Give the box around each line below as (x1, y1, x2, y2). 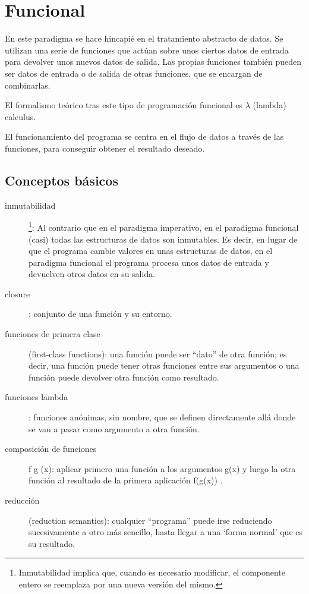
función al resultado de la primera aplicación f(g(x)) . (29, 474, 223, 486)
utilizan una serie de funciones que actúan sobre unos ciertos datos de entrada (5, 43, 289, 56)
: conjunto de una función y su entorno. (29, 307, 172, 320)
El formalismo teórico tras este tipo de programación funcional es (5, 99, 243, 111)
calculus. (5, 110, 36, 122)
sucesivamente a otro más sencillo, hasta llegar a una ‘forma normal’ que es (29, 526, 303, 538)
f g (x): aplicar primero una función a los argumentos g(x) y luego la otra (29, 462, 296, 474)
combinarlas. (5, 78, 51, 91)
